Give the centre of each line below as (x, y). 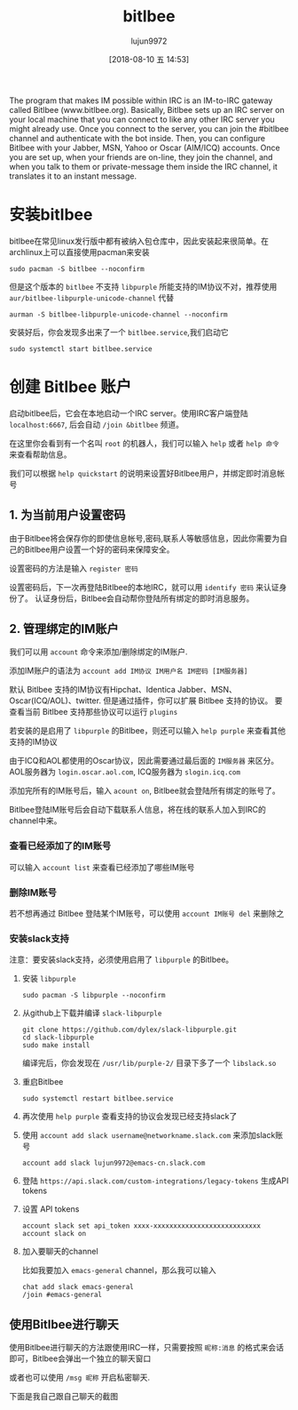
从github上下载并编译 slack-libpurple (92, 1013)
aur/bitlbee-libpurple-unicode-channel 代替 (92, 297)
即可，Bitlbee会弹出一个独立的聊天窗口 (80, 1358)
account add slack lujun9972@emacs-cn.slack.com (114, 1163)
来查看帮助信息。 (40, 454)
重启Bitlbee (43, 1082)
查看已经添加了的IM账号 (60, 846)
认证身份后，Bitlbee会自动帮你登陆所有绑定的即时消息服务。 (144, 598)
